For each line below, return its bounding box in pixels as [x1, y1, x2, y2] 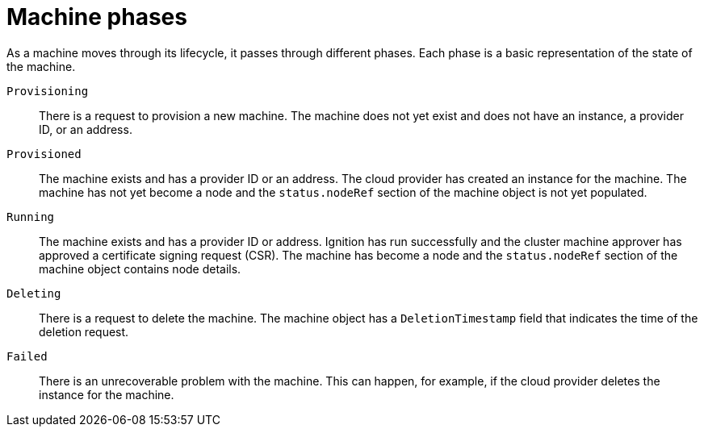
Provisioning [6, 84, 89, 98]
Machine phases [6, 3, 187, 31]
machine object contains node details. [39, 261, 241, 276]
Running [6, 210, 55, 223]
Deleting [6, 286, 61, 300]
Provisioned [6, 147, 82, 160]
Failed [6, 349, 48, 363]
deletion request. [39, 324, 129, 339]
